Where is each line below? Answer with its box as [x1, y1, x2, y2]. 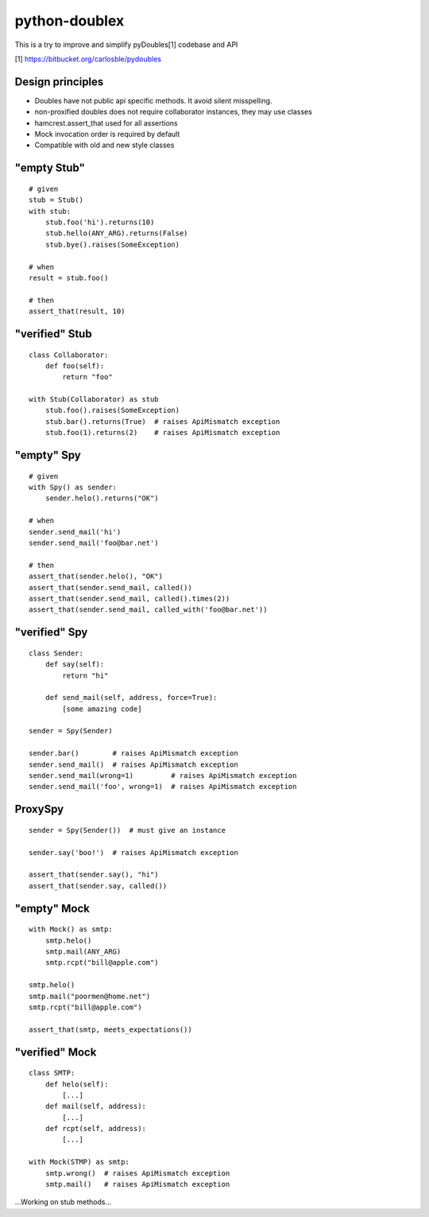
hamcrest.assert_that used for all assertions [34, 118, 178, 127]
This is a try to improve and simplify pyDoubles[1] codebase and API [14, 40, 238, 49]
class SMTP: [29, 1068, 75, 1078]
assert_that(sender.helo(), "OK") [29, 572, 163, 581]
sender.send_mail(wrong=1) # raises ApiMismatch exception [29, 772, 297, 780]
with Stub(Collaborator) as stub [29, 395, 159, 404]
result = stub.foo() [29, 273, 109, 282]
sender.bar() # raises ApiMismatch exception [29, 748, 238, 758]
